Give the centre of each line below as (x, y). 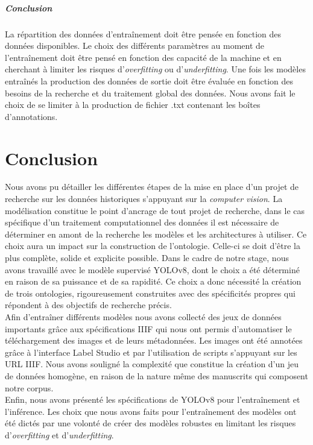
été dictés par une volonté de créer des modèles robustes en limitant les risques (150, 423)
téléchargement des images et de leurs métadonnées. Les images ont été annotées (154, 340)
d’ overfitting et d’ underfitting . (59, 434)
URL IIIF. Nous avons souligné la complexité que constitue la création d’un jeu (152, 364)
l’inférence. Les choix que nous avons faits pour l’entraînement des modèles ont (151, 411)
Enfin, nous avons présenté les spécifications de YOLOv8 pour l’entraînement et (153, 399)
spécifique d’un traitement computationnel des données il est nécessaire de (142, 222)
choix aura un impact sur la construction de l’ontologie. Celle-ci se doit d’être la (153, 246)
